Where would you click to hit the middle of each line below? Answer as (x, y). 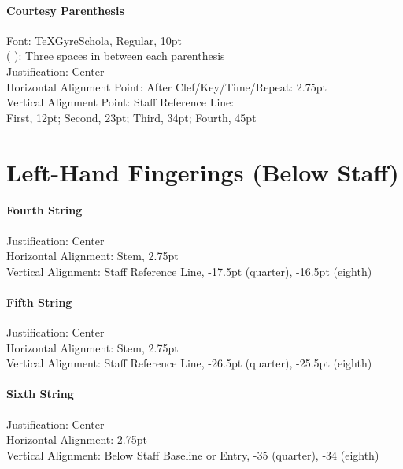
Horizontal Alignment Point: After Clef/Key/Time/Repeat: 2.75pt (166, 86)
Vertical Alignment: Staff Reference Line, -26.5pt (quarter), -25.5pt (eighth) (189, 363)
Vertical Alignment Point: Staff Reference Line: (120, 102)
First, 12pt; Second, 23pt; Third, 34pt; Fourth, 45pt (131, 117)
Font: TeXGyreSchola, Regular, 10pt (94, 40)
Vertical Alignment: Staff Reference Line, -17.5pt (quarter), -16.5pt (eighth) (189, 271)
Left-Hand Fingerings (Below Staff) (203, 171)
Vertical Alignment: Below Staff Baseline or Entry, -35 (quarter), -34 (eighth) (193, 454)
